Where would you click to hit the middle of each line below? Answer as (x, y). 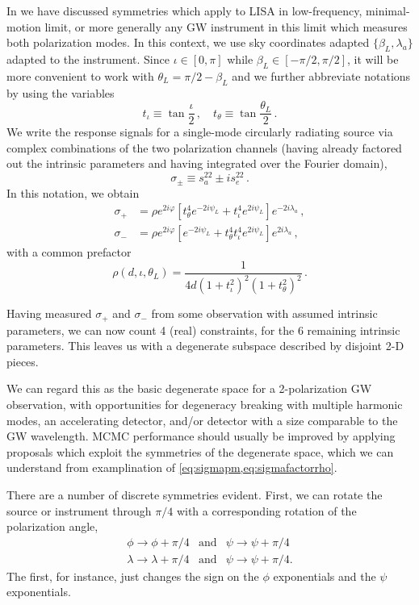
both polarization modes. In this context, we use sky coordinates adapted (188, 42)
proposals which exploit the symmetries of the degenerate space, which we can (200, 451)
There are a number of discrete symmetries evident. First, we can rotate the (195, 494)
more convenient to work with (80, 75)
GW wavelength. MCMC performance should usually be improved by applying (201, 436)
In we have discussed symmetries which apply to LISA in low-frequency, (184, 10)
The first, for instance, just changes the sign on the (133, 576)
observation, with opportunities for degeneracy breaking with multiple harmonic (205, 405)
